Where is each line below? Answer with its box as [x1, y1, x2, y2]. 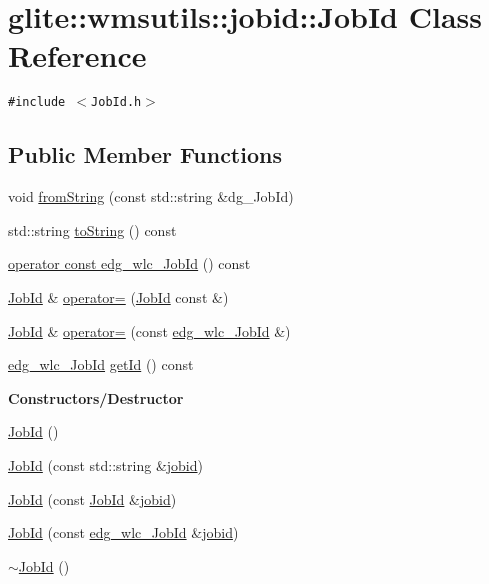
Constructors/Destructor [8, 387, 184, 408]
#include [8, 95, 66, 110]
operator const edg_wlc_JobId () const [8, 253, 251, 274]
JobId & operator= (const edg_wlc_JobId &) [8, 320, 291, 341]
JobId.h [91, 95, 142, 110]
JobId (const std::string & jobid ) [8, 454, 203, 475]
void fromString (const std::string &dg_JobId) [8, 186, 294, 207]
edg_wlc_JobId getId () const [8, 354, 194, 375]
